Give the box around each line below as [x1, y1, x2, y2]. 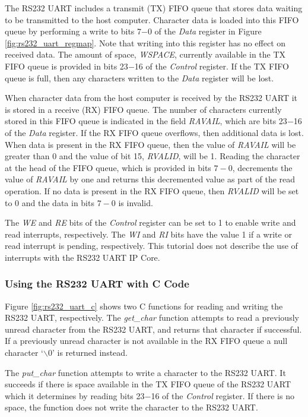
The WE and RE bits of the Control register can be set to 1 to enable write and [5, 216, 296, 229]
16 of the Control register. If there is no [151, 389, 294, 402]
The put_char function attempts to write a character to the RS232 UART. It [5, 366, 286, 378]
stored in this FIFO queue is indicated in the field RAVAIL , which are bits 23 [5, 115, 287, 127]
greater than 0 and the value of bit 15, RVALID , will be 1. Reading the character [5, 150, 300, 162]
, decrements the [232, 161, 293, 173]
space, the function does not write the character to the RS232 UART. [5, 401, 258, 413]
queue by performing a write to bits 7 [5, 25, 142, 37]
